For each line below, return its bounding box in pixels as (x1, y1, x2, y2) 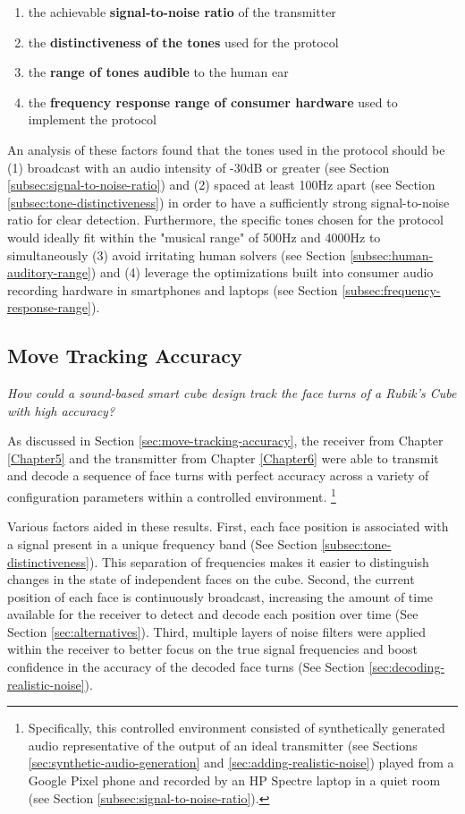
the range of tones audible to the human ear (28, 63, 289, 81)
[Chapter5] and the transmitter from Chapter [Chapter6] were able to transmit (7, 448, 439, 467)
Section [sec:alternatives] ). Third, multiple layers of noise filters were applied (7, 622, 427, 640)
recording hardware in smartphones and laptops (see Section (7, 280, 338, 299)
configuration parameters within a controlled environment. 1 (7, 485, 336, 505)
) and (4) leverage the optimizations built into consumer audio (90, 263, 434, 282)
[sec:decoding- (368, 657, 445, 676)
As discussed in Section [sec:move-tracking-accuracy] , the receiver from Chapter (7, 431, 444, 450)
